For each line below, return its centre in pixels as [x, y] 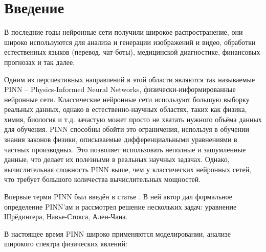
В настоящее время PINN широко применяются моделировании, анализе [118, 233]
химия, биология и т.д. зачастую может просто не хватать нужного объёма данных [133, 119]
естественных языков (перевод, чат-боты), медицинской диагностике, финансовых [132, 52]
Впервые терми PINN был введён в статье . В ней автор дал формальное [118, 197]
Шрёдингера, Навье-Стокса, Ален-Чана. [66, 216]
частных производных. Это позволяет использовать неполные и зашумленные [125, 149]
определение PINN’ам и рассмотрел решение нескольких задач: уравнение [120, 206]
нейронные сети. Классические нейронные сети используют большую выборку [127, 99]
